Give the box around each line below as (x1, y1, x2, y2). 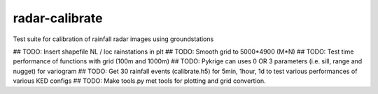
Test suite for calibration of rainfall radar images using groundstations (13, 35, 214, 43)
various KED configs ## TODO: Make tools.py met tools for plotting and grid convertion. (13, 77, 266, 85)
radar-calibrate (13, 10, 103, 26)
